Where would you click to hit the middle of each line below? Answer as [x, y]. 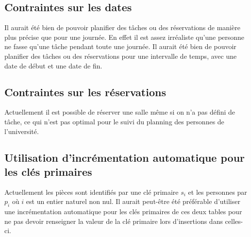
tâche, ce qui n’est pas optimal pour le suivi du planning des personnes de [114, 121]
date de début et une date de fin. [53, 65]
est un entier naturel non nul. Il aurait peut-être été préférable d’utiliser [133, 201]
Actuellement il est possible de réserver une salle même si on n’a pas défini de [120, 112]
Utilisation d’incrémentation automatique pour [125, 157]
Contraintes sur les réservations [85, 92]
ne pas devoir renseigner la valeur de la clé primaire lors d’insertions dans [114, 221]
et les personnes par [218, 192]
